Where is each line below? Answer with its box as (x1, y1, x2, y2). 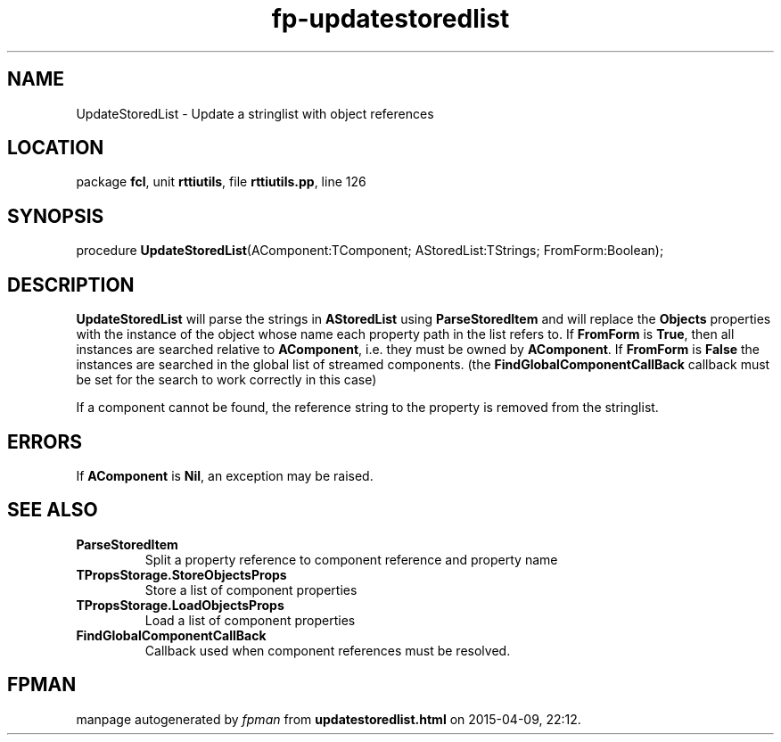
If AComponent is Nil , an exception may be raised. (76, 467, 374, 483)
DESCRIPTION (7, 273, 135, 296)
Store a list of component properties (144, 581, 358, 598)
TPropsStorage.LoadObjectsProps (76, 597, 284, 613)
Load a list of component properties (144, 612, 356, 628)
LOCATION (7, 136, 104, 160)
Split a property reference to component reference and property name (144, 551, 558, 567)
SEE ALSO (7, 499, 98, 522)
